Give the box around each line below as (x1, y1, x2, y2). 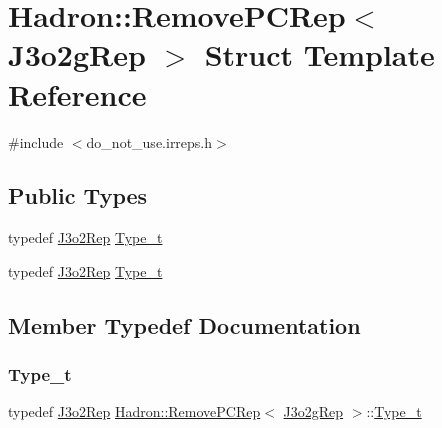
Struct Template (204, 34, 435, 75)
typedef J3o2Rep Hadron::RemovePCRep (8, 401, 261, 422)
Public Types (8, 180, 148, 211)
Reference (8, 73, 147, 114)
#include (8, 131, 64, 152)
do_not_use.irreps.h (86, 131, 213, 152)
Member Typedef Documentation (8, 309, 361, 340)
